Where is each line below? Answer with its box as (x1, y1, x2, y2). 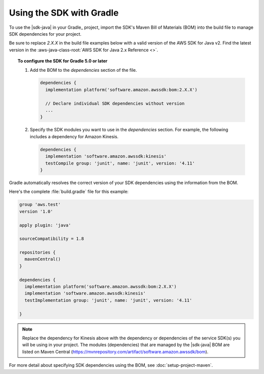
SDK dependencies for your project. (9, 31, 82, 37)
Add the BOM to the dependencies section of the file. (30, 67, 137, 73)
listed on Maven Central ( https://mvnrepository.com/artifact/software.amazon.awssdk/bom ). (22, 349, 209, 354)
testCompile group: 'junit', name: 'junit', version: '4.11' (45, 160, 195, 166)
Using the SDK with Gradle (9, 7, 119, 18)
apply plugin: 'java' (19, 222, 71, 228)
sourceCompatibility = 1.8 (19, 236, 84, 242)
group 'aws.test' (19, 202, 61, 208)
